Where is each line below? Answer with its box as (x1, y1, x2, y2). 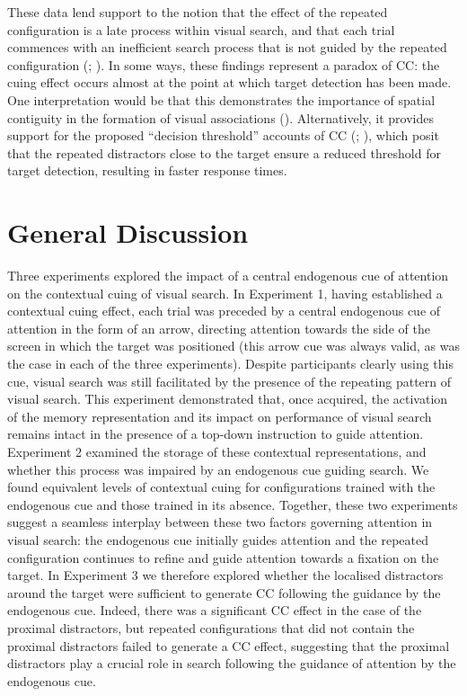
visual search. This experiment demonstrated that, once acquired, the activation (7, 389, 448, 408)
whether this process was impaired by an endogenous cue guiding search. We (7, 460, 429, 478)
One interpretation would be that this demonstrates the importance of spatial (7, 90, 436, 109)
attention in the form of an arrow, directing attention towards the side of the (7, 318, 430, 337)
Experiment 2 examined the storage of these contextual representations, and (7, 442, 427, 460)
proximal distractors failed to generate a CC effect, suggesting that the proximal (7, 636, 450, 655)
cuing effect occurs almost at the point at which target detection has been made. (7, 73, 452, 92)
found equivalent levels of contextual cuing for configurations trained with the (7, 477, 436, 496)
